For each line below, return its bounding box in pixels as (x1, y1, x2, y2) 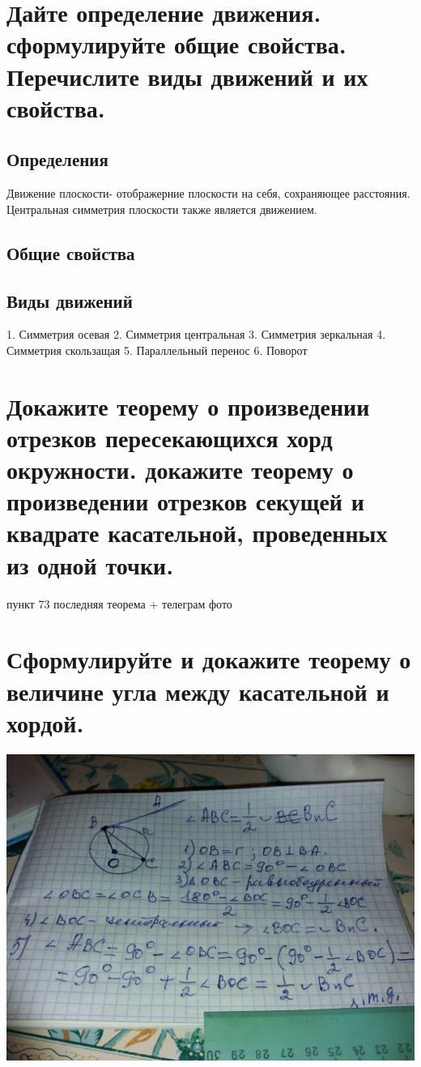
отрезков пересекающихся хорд (6, 420, 333, 454)
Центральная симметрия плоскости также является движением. (6, 200, 317, 217)
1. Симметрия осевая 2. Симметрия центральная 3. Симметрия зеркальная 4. (6, 326, 386, 343)
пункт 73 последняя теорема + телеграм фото (6, 595, 232, 612)
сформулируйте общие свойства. (6, 28, 347, 61)
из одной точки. (6, 548, 174, 581)
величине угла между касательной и (6, 674, 389, 707)
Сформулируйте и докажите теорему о (6, 642, 411, 676)
